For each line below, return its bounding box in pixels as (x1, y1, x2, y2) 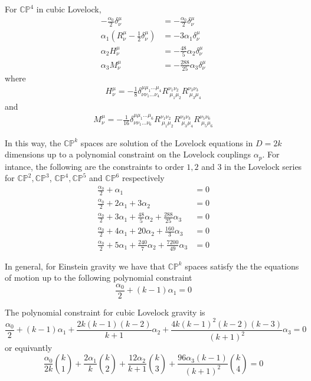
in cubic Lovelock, (36, 3, 102, 15)
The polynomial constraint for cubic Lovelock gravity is (5, 306, 205, 318)
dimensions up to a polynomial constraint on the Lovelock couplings (5, 148, 251, 160)
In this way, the (5, 136, 61, 149)
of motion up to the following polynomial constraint (5, 271, 192, 284)
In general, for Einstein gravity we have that (5, 260, 165, 272)
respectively (122, 172, 165, 184)
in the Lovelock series (224, 160, 302, 172)
